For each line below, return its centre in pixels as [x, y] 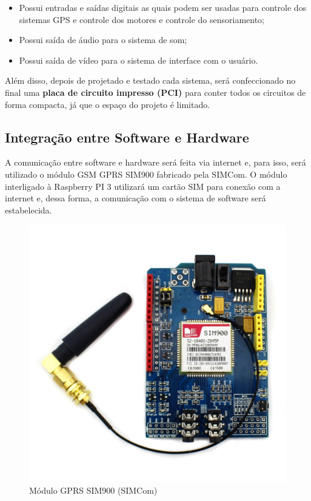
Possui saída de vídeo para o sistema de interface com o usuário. [139, 60]
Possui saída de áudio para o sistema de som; [103, 40]
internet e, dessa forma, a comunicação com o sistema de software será [135, 198]
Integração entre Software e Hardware [127, 137]
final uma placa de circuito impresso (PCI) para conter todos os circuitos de [155, 92]
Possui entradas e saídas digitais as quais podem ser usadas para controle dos [163, 7]
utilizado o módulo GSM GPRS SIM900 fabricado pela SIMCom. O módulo [146, 174]
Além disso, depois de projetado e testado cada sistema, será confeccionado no [150, 80]
